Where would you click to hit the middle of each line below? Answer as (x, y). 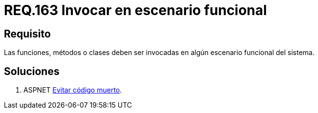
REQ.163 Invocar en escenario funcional (136, 10)
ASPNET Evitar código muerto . (73, 90)
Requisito (27, 34)
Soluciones (32, 71)
